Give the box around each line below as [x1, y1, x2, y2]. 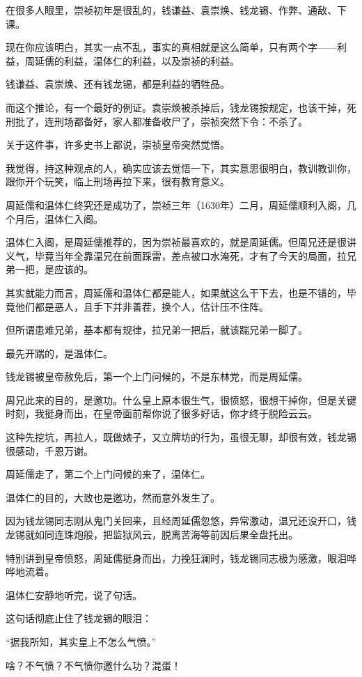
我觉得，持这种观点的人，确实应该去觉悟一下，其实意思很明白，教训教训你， [6, 160, 356, 175]
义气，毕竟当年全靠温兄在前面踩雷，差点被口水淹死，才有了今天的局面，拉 [6, 248, 347, 263]
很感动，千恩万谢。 [6, 443, 93, 458]
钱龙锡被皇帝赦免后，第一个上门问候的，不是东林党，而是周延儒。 [6, 369, 308, 384]
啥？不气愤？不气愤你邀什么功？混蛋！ [6, 657, 181, 672]
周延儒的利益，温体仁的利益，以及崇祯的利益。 [24, 53, 239, 68]
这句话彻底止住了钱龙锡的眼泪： [6, 611, 152, 625]
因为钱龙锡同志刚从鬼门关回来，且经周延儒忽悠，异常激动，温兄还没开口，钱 [6, 513, 356, 528]
